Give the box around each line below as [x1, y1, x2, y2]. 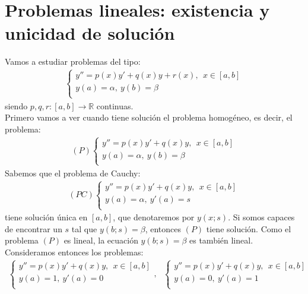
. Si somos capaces [228, 211, 295, 223]
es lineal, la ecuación [63, 234, 138, 246]
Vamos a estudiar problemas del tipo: [5, 55, 141, 68]
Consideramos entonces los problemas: [5, 245, 144, 258]
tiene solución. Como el [206, 222, 291, 235]
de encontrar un [5, 222, 62, 235]
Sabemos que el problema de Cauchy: [5, 166, 141, 179]
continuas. [96, 99, 134, 112]
